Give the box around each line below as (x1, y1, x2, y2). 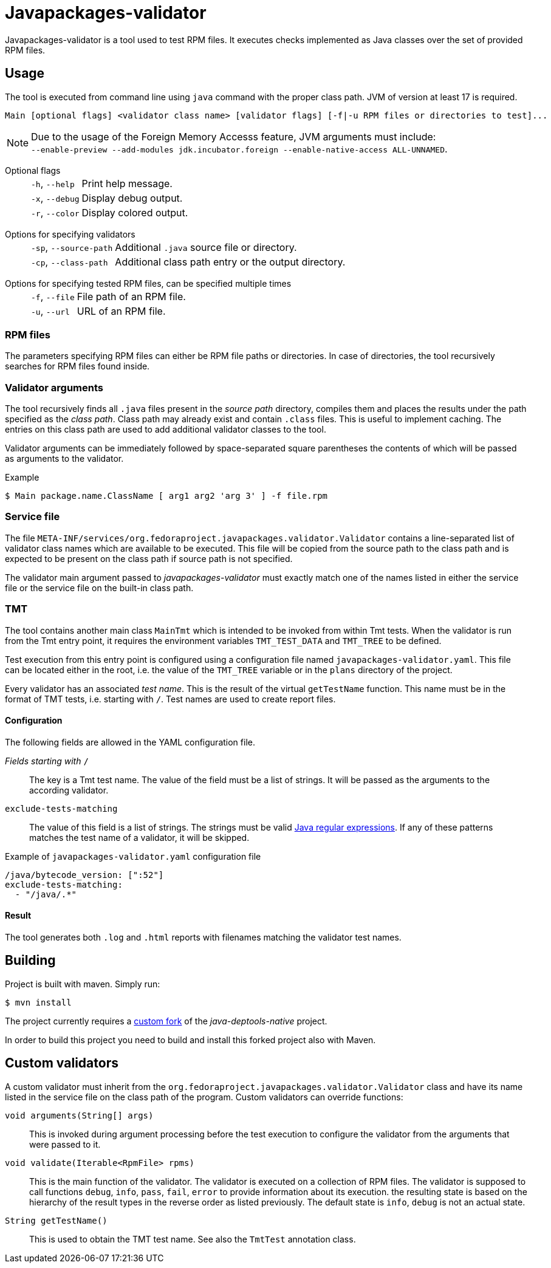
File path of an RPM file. (77, 290, 186, 303)
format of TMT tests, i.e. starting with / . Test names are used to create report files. (5, 693, 336, 704)
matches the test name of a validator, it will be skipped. (29, 832, 250, 843)
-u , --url (31, 304, 70, 317)
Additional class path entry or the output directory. (115, 255, 346, 268)
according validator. (29, 784, 109, 795)
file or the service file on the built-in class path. (5, 582, 194, 593)
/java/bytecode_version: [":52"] (5, 869, 164, 880)
